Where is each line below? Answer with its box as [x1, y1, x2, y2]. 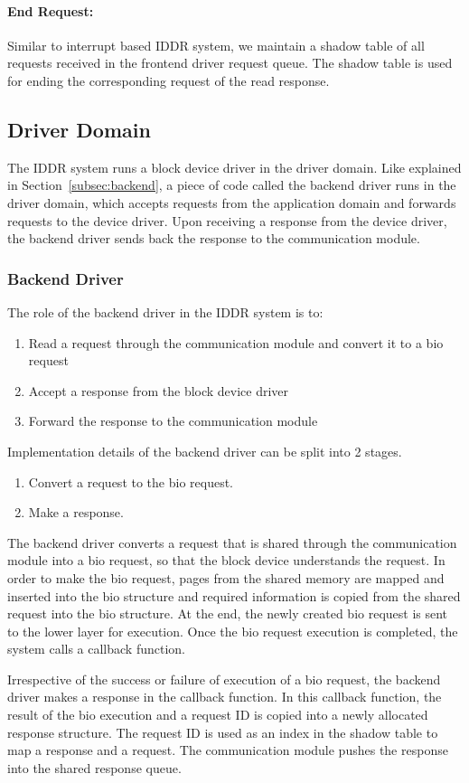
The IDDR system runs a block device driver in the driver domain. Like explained [7, 157, 462, 176]
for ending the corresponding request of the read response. [7, 71, 330, 90]
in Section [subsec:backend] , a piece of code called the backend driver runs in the [7, 175, 456, 194]
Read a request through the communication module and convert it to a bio [28, 333, 444, 352]
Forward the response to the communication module [28, 411, 318, 430]
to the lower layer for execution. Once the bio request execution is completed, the [7, 621, 458, 640]
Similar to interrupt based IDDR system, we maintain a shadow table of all [7, 35, 425, 54]
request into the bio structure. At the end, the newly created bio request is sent [7, 604, 448, 623]
